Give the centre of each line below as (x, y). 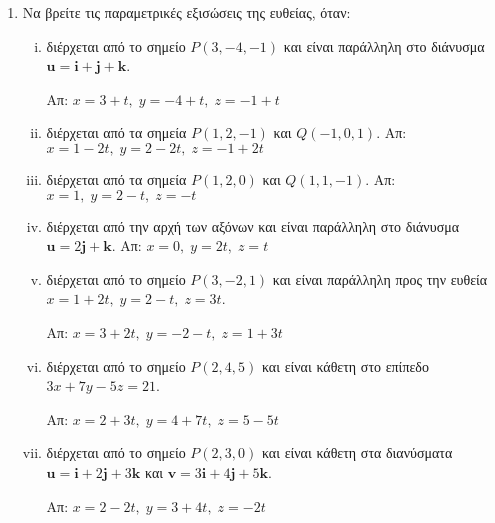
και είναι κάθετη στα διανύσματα (357, 452)
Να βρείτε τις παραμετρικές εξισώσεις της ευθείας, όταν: (186, 12)
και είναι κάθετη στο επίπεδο (345, 365)
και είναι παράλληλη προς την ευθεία (380, 278)
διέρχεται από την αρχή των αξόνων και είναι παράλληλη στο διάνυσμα (253, 225)
